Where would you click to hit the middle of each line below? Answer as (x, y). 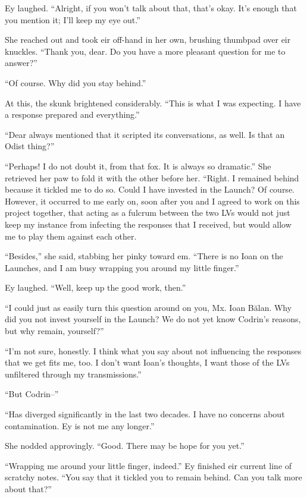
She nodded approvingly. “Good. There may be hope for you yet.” (125, 446)
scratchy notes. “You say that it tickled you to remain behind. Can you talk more (153, 477)
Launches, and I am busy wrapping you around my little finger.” (122, 267)
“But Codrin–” (32, 394)
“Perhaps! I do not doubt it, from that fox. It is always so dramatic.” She (138, 166)
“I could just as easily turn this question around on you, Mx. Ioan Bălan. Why (148, 307)
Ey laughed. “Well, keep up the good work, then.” (95, 287)
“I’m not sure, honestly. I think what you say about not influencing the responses (153, 350)
